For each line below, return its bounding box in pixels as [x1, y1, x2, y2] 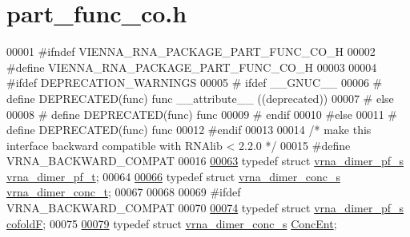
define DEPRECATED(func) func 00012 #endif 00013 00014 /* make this [6, 121, 372, 138]
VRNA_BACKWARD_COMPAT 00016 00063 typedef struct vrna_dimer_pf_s [6, 152, 404, 169]
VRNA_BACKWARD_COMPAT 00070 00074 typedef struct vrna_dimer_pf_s [6, 199, 404, 216]
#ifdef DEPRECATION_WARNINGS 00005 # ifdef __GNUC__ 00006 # [6, 74, 383, 91]
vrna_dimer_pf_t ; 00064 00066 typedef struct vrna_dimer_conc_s [6, 168, 340, 184]
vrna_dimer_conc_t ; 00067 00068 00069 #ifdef [6, 184, 241, 200]
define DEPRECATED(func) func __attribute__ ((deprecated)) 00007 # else [6, 89, 394, 106]
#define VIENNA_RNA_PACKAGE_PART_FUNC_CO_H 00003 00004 [6, 58, 377, 75]
